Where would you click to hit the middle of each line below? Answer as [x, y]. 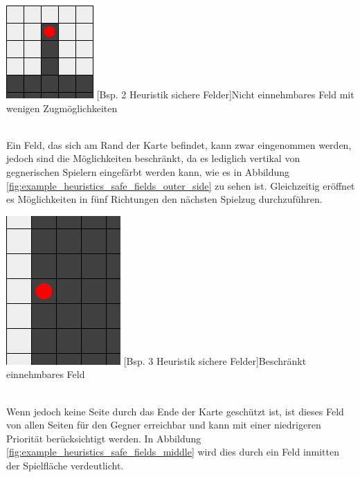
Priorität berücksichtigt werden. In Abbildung [104, 438]
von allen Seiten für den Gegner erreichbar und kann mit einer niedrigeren [164, 425]
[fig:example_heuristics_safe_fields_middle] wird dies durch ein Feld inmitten [173, 452]
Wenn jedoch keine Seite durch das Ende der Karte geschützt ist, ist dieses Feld [175, 411]
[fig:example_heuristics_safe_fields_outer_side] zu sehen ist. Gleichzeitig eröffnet [181, 185]
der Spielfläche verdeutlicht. [65, 465]
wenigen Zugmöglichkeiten [62, 108]
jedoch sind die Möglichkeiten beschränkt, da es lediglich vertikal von [153, 158]
